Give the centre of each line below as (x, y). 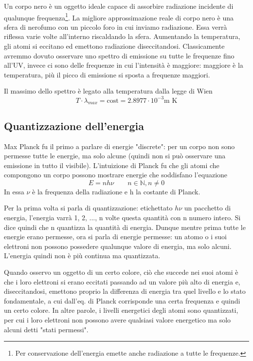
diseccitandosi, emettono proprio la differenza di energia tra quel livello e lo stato (125, 291)
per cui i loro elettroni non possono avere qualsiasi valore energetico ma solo (117, 320)
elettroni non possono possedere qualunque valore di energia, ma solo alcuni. (118, 246)
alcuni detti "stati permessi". (46, 329)
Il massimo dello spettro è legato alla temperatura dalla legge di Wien (108, 91)
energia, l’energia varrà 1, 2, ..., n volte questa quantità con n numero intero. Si (122, 218)
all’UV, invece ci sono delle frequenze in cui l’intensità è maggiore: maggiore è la (124, 65)
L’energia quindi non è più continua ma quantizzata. (82, 256)
